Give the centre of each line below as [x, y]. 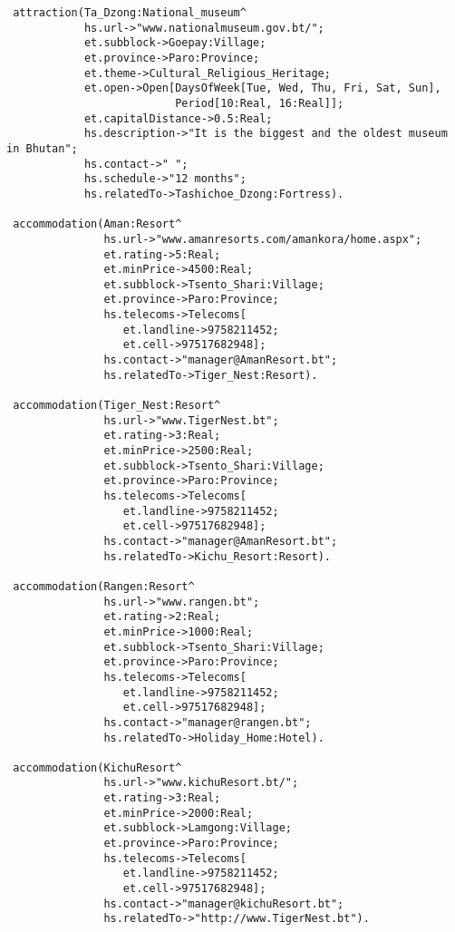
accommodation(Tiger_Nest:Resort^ [117, 406]
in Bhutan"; [42, 148]
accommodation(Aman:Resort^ [97, 224]
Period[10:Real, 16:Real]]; [260, 103]
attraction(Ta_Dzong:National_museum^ [130, 13]
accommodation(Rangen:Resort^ [104, 586]
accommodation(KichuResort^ [97, 767]
